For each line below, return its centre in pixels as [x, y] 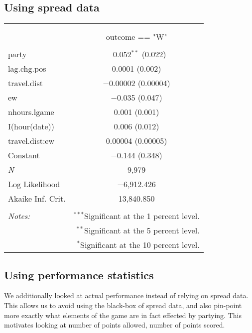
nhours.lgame [31, 112]
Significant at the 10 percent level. [140, 245]
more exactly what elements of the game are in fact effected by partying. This [123, 315]
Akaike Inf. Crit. [37, 199]
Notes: [19, 216]
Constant [24, 155]
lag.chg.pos [27, 69]
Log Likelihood [34, 184]
